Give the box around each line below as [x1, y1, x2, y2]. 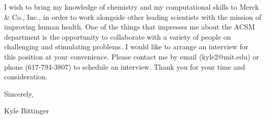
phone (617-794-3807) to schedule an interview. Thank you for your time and [4, 61, 245, 72]
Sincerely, [4, 88, 34, 99]
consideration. [4, 71, 47, 82]
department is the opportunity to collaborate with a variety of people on [4, 31, 231, 42]
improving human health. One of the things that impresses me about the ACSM [4, 21, 255, 32]
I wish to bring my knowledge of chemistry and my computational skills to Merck [4, 2, 259, 12]
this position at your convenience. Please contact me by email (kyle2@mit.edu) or [4, 51, 259, 62]
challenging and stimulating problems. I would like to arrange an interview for [4, 41, 249, 52]
